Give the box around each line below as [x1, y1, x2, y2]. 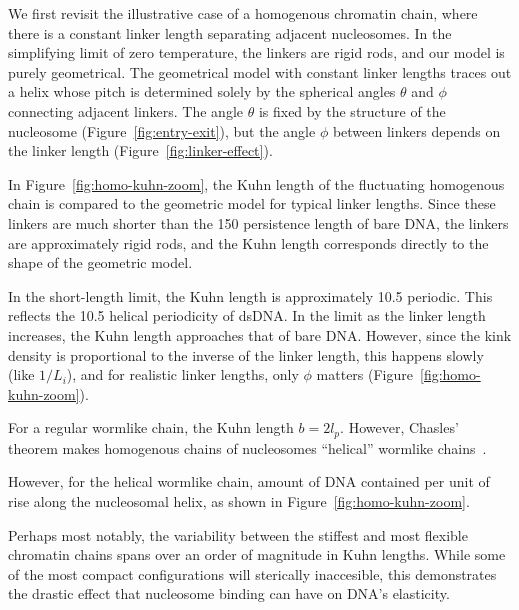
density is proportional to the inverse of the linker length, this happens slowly [8, 344, 484, 365]
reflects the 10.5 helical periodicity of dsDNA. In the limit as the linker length [8, 305, 486, 326]
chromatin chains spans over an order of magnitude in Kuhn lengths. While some [8, 544, 506, 565]
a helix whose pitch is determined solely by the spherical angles [8, 81, 396, 102]
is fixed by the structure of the [258, 100, 446, 121]
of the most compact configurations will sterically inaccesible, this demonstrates [8, 563, 497, 584]
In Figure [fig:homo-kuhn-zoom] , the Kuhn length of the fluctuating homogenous [8, 173, 505, 194]
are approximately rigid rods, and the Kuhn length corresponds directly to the [8, 232, 489, 253]
